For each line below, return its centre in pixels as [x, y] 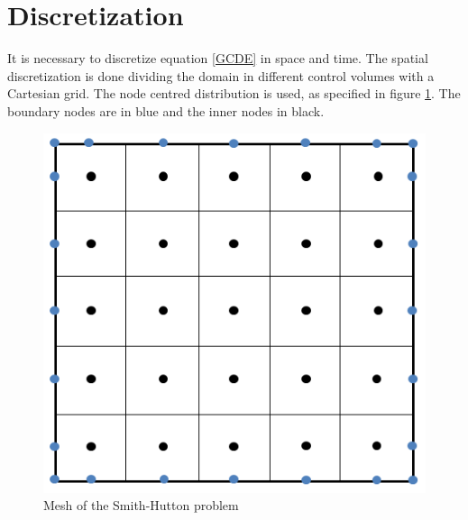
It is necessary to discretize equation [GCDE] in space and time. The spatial [218, 58]
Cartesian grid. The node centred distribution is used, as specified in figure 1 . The [234, 93]
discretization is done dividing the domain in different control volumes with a [221, 75]
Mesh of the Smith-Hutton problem [141, 505]
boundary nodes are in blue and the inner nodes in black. [166, 110]
